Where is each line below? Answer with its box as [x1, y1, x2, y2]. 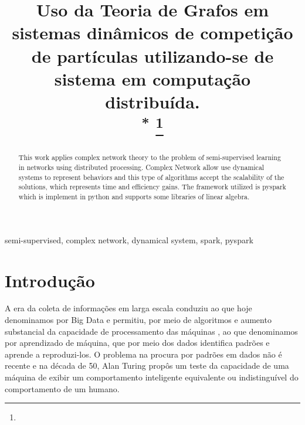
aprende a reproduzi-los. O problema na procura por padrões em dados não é [5, 348, 282, 360]
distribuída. [105, 89, 200, 113]
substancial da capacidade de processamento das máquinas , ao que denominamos [5, 325, 298, 337]
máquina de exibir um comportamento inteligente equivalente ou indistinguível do [5, 371, 299, 383]
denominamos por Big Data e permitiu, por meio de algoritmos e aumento [5, 314, 272, 326]
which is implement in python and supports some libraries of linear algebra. [18, 192, 250, 202]
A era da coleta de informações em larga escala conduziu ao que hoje [5, 302, 252, 314]
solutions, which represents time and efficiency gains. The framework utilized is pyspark [18, 182, 286, 192]
